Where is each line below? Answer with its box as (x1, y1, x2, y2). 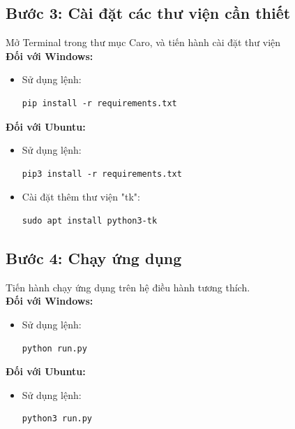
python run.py (22, 343, 87, 354)
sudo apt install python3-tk (22, 215, 158, 226)
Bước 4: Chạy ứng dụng (6, 247, 182, 268)
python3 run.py (22, 414, 93, 424)
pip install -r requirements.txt (22, 98, 177, 108)
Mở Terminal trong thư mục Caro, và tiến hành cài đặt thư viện (6, 35, 281, 50)
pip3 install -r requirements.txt (22, 168, 182, 179)
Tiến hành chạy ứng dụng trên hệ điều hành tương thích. (6, 279, 250, 294)
